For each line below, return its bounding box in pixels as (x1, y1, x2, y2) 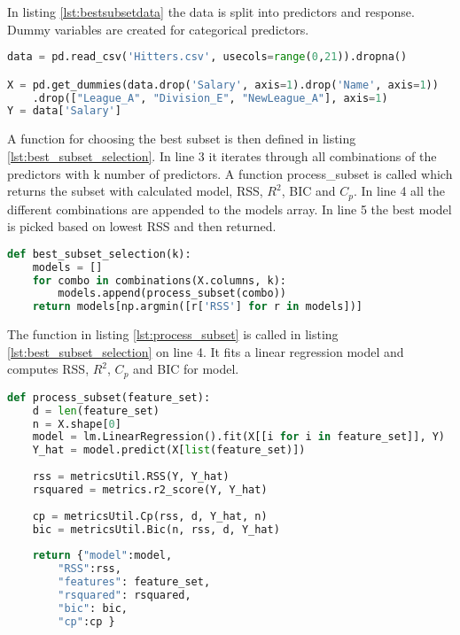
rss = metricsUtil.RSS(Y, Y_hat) (32, 470, 230, 484)
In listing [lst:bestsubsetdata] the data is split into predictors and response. (7, 3, 415, 20)
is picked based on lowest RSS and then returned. (7, 217, 277, 236)
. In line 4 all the (353, 182, 445, 200)
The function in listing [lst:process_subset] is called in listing (7, 325, 339, 344)
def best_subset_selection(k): (7, 247, 191, 260)
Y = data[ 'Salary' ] (7, 105, 121, 118)
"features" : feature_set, (58, 576, 211, 589)
